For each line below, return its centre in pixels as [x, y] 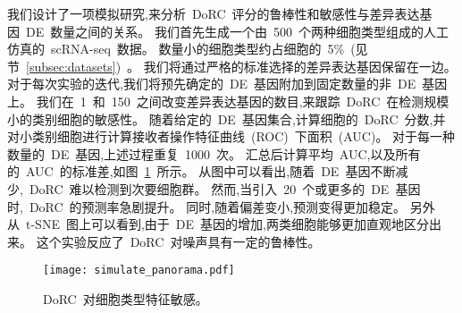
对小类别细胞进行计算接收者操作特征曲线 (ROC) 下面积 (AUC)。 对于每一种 [231, 136]
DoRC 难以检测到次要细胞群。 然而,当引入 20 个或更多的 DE [209, 188]
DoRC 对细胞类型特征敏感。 [126, 298]
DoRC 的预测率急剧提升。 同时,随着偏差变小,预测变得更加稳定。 [218, 206]
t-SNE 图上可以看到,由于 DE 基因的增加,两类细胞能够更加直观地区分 [227, 224]
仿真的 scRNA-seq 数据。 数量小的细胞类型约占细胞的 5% [176, 49]
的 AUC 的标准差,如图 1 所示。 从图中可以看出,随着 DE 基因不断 [202, 171]
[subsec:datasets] [71, 66]
